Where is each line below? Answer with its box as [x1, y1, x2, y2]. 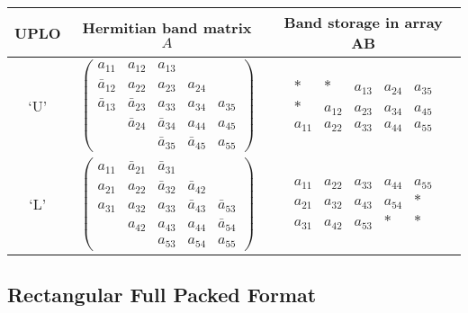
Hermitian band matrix [82, 17, 252, 38]
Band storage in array [283, 12, 443, 32]
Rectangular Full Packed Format [7, 280, 317, 308]
